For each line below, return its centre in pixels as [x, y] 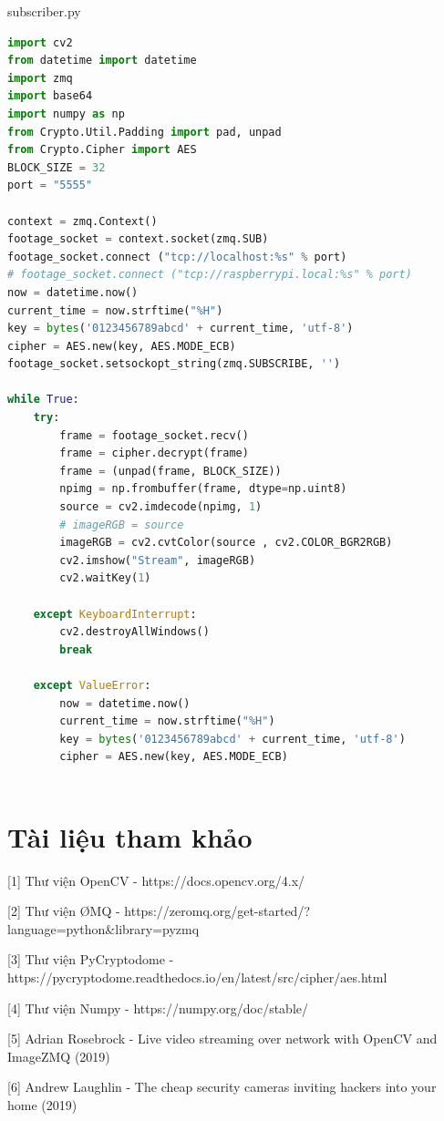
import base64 [50, 96]
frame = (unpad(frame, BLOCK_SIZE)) [170, 471]
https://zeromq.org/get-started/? [217, 911]
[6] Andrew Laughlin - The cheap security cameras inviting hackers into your [222, 1087]
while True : [43, 400]
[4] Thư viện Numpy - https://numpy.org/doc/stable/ [158, 1008]
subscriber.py [44, 11]
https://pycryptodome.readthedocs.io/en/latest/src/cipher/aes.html [197, 977]
